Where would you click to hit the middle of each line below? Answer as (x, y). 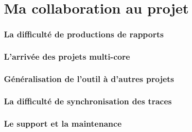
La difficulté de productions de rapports (84, 34)
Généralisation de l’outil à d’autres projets (89, 78)
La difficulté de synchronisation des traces (88, 101)
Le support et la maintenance (63, 123)
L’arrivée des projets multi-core (67, 57)
